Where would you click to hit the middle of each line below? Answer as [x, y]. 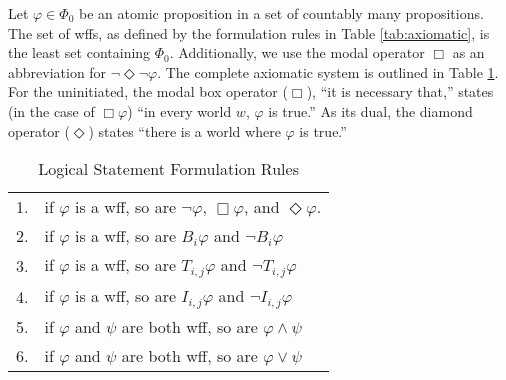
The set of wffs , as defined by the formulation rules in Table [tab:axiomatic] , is [249, 32]
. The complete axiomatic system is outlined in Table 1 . [328, 71]
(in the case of [51, 110]
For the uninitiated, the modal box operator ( [148, 91]
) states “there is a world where [184, 130]
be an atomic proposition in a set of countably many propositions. [281, 13]
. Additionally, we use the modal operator [297, 52]
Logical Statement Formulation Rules [168, 169]
